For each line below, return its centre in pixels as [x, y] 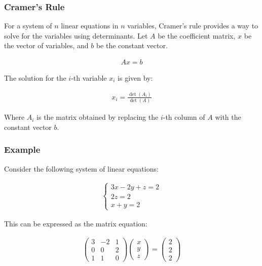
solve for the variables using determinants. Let [76, 35]
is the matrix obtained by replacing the [98, 117]
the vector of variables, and [46, 45]
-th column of [184, 117]
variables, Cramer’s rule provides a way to [193, 26]
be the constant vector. [132, 45]
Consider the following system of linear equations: [81, 168]
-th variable [89, 78]
